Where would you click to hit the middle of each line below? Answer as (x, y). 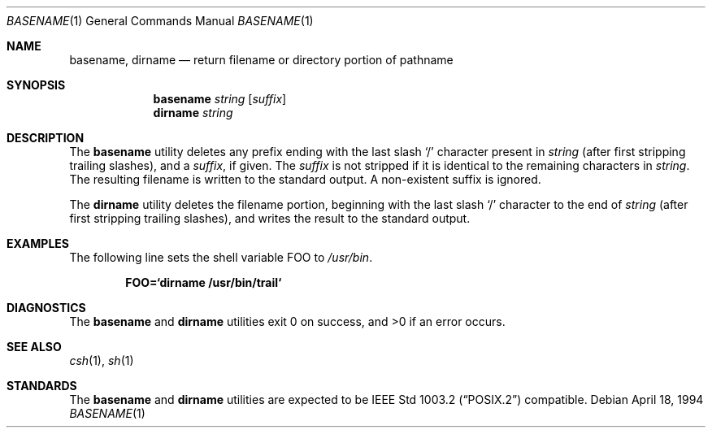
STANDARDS (42, 386)
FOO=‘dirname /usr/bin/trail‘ (204, 282)
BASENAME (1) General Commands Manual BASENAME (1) (160, 21)
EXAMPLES (38, 243)
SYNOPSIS (36, 85)
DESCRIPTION (46, 138)
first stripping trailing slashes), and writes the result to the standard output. (270, 218)
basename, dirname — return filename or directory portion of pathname (261, 60)
